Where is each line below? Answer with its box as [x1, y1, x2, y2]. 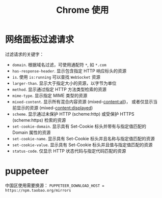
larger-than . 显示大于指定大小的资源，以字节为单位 [12, 80, 117, 86]
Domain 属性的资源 [12, 129, 51, 135]
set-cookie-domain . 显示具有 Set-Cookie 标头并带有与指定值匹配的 [12, 123, 146, 129]
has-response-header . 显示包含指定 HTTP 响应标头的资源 [12, 67, 127, 74]
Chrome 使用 [56, 4, 109, 16]
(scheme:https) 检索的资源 [12, 117, 66, 123]
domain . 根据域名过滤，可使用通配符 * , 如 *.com [12, 62, 107, 67]
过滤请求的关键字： [5, 51, 44, 57]
